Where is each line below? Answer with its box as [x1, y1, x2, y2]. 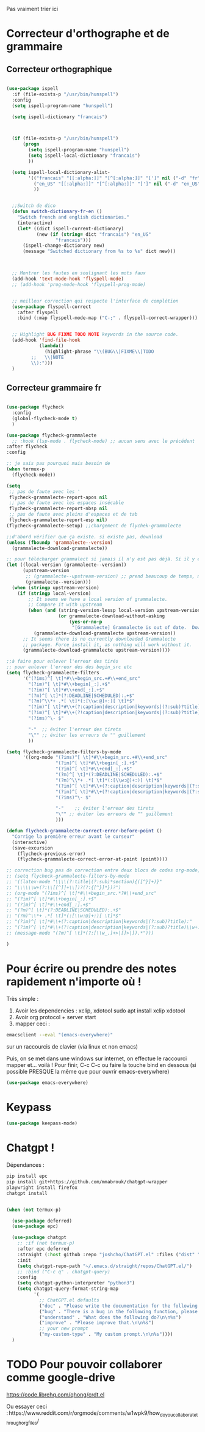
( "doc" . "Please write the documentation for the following [38, 1303, 198, 1309]
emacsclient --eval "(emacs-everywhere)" [6, 1031, 113, 1038]
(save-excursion [12, 845, 53, 851]
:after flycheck [6, 443, 48, 450]
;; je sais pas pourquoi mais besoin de [6, 461, 111, 467]
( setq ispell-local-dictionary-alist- [12, 169, 111, 175]
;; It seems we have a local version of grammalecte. [28, 596, 168, 602]
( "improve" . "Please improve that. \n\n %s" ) [38, 1320, 154, 1326]
